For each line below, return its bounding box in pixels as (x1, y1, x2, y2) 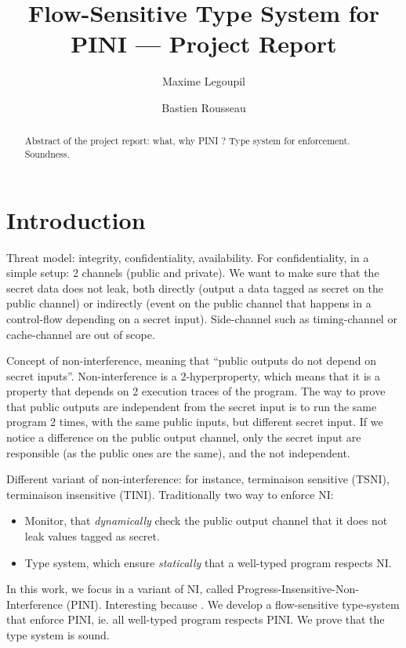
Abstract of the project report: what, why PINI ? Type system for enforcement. (24, 134, 350, 147)
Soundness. (24, 147, 70, 160)
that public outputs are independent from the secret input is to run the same (6, 398, 377, 414)
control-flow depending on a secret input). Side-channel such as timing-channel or (6, 310, 397, 326)
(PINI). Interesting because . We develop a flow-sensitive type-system (66, 595, 400, 612)
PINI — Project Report (71, 27, 337, 60)
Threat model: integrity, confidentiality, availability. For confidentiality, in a (6, 249, 369, 265)
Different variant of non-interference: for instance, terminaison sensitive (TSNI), (6, 471, 390, 487)
